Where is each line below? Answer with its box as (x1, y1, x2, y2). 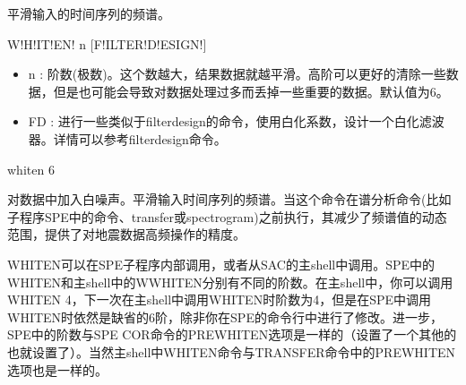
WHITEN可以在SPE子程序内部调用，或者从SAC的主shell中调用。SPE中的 (7, 254, 436, 273)
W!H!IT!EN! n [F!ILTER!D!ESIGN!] (7, 34, 207, 53)
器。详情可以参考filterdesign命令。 (28, 129, 227, 148)
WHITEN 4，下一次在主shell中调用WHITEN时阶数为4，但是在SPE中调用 (7, 290, 431, 309)
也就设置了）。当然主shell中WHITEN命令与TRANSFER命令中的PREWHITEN (7, 342, 456, 361)
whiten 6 (7, 159, 55, 178)
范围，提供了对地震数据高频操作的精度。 (7, 225, 246, 244)
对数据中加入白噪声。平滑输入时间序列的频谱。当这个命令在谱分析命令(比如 (7, 190, 452, 209)
